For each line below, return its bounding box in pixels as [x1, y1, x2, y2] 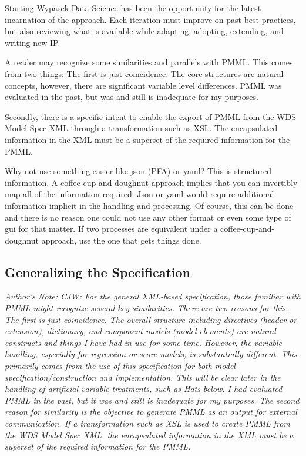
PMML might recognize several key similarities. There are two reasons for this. [5, 302, 288, 314]
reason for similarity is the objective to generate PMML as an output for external [5, 405, 297, 418]
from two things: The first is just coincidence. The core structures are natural [5, 67, 284, 79]
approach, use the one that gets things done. [41, 234, 201, 246]
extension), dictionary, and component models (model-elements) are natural [5, 325, 276, 337]
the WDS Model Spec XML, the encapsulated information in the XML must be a [5, 428, 294, 441]
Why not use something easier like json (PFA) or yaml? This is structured [5, 165, 272, 177]
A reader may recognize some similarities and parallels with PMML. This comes [5, 56, 293, 68]
